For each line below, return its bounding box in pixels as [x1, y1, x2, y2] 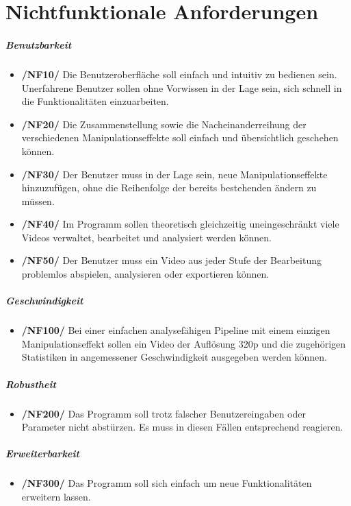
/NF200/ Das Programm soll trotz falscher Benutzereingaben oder [21, 406, 306, 420]
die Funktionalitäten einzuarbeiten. [21, 94, 169, 108]
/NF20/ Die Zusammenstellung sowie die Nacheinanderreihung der [21, 117, 307, 131]
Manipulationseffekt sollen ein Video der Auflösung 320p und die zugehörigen [21, 336, 346, 350]
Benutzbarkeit [5, 37, 72, 51]
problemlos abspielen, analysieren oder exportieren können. [21, 267, 270, 281]
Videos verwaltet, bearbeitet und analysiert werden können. [21, 230, 272, 244]
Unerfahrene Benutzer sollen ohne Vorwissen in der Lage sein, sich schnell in [21, 80, 342, 95]
